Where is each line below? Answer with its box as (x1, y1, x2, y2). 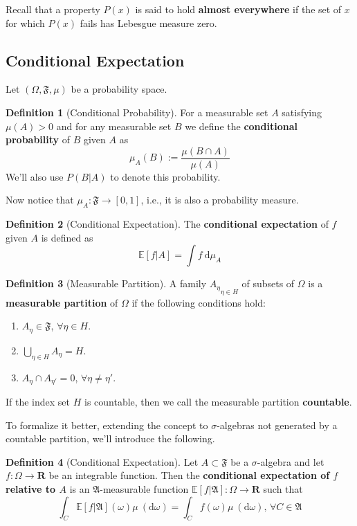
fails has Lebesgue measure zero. (80, 15, 217, 30)
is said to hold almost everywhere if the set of (135, 2, 342, 16)
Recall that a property (6, 2, 100, 16)
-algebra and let (257, 454, 324, 469)
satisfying (282, 105, 322, 119)
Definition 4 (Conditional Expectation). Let (6, 454, 199, 469)
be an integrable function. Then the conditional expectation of (48, 468, 330, 482)
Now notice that (6, 192, 74, 207)
